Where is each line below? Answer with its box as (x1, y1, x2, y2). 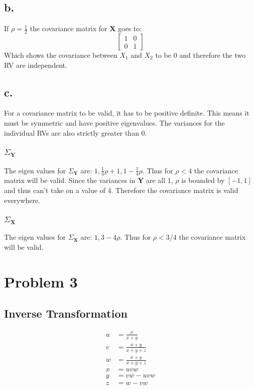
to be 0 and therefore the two (155, 50, 246, 60)
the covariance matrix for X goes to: (30, 23, 142, 34)
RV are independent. (4, 59, 67, 70)
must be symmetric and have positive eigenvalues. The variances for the (4, 118, 225, 128)
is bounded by (181, 175, 225, 185)
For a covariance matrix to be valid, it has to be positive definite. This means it (4, 108, 249, 118)
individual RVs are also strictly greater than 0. (4, 127, 147, 138)
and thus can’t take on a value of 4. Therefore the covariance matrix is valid (4, 184, 238, 195)
